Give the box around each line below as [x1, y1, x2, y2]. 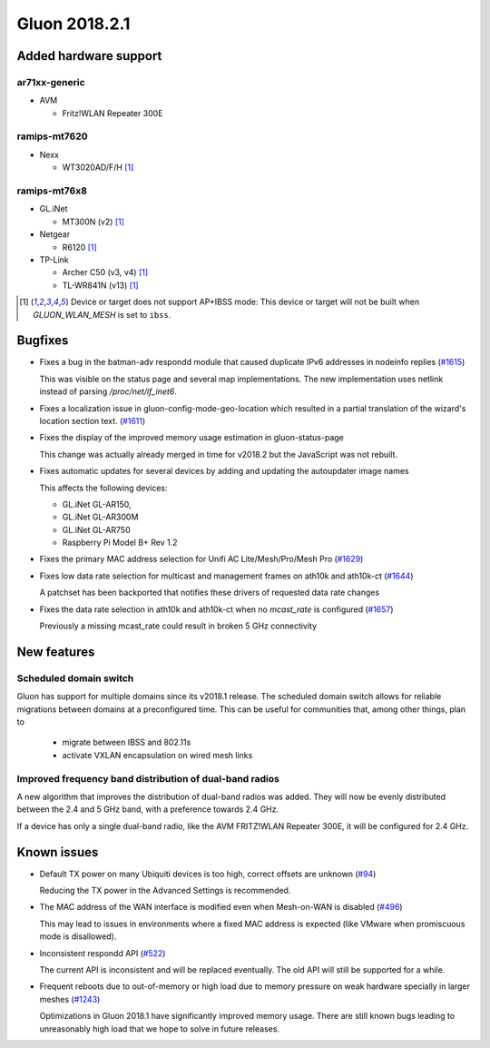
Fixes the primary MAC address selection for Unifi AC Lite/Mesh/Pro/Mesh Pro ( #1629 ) [39, 554, 364, 565]
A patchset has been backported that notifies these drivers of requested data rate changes [39, 587, 380, 598]
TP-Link [39, 254, 70, 265]
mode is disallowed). [39, 931, 117, 942]
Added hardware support [16, 48, 162, 64]
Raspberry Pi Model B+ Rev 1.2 [62, 537, 178, 549]
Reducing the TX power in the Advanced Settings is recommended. [39, 885, 291, 895]
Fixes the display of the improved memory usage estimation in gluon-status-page [39, 432, 345, 443]
